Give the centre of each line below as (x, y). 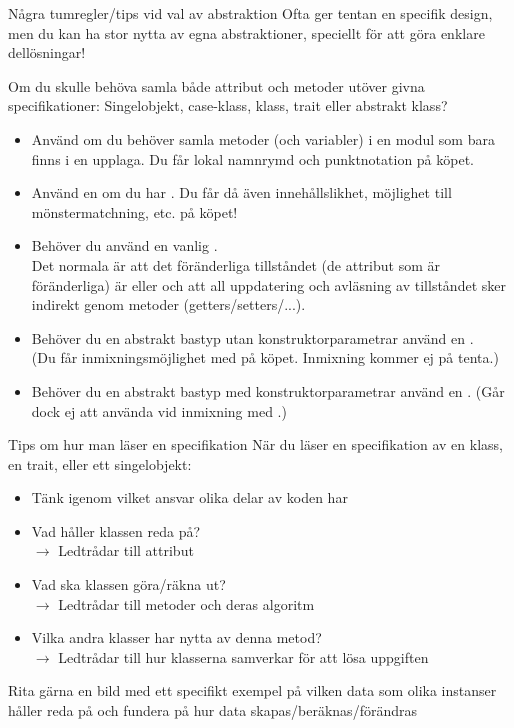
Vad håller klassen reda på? (116, 530)
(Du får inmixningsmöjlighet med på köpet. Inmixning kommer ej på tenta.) (265, 357)
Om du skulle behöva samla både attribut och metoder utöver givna (216, 85)
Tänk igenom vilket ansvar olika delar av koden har (189, 497)
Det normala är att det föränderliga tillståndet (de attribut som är (235, 264)
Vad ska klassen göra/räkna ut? (128, 584)
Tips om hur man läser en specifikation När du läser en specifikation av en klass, (255, 444)
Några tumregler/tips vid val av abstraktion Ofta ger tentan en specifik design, (250, 13)
